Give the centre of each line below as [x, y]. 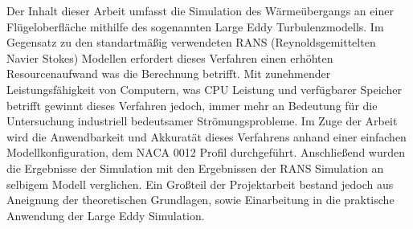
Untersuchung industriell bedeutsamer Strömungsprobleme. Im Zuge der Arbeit [202, 121]
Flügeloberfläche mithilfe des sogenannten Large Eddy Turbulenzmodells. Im [195, 26]
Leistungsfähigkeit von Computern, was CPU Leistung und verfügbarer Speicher [204, 89]
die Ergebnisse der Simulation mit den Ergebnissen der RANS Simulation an [195, 168]
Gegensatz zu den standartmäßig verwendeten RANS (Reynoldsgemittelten [191, 42]
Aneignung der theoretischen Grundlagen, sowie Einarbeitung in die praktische [200, 200]
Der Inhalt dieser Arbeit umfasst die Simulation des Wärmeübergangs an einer [200, 10]
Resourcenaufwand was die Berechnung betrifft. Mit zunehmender [169, 74]
